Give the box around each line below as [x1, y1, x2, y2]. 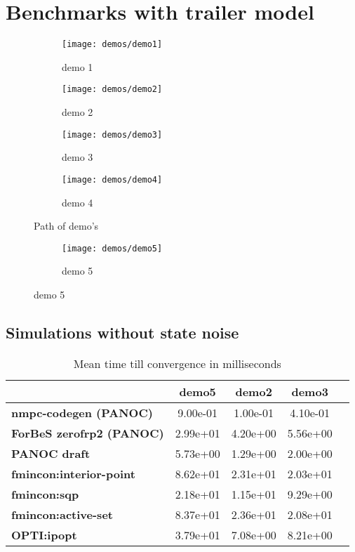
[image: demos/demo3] [62, 129, 163, 140]
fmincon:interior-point [11, 465, 135, 482]
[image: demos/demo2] [62, 84, 163, 95]
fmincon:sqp [11, 485, 79, 502]
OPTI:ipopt [11, 526, 77, 543]
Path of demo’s [34, 218, 99, 233]
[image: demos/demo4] [62, 174, 163, 185]
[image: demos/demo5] [62, 243, 163, 254]
